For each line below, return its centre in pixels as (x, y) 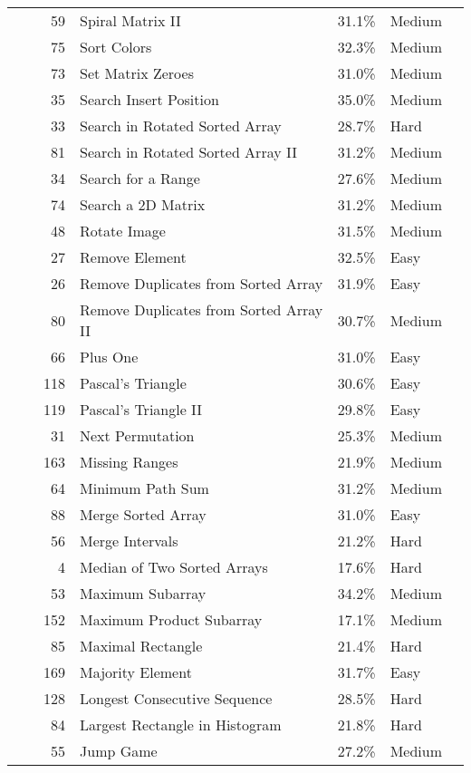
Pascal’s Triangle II (141, 409)
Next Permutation (137, 435)
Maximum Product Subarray (171, 619)
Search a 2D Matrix (143, 204)
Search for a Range (140, 178)
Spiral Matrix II (130, 20)
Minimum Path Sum (144, 488)
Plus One (109, 357)
